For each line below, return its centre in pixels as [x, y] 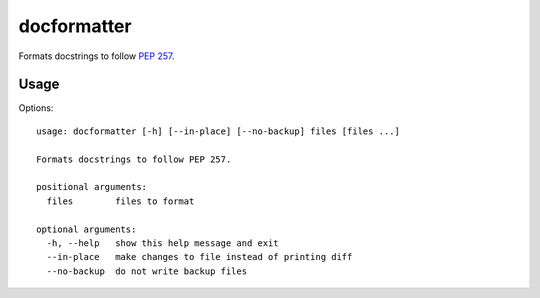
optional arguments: [86, 229]
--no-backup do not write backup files [147, 271]
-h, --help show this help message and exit [162, 243]
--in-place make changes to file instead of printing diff [199, 257]
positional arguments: [92, 187]
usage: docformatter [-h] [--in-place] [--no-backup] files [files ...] [218, 131]
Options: [36, 108]
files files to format [120, 201]
